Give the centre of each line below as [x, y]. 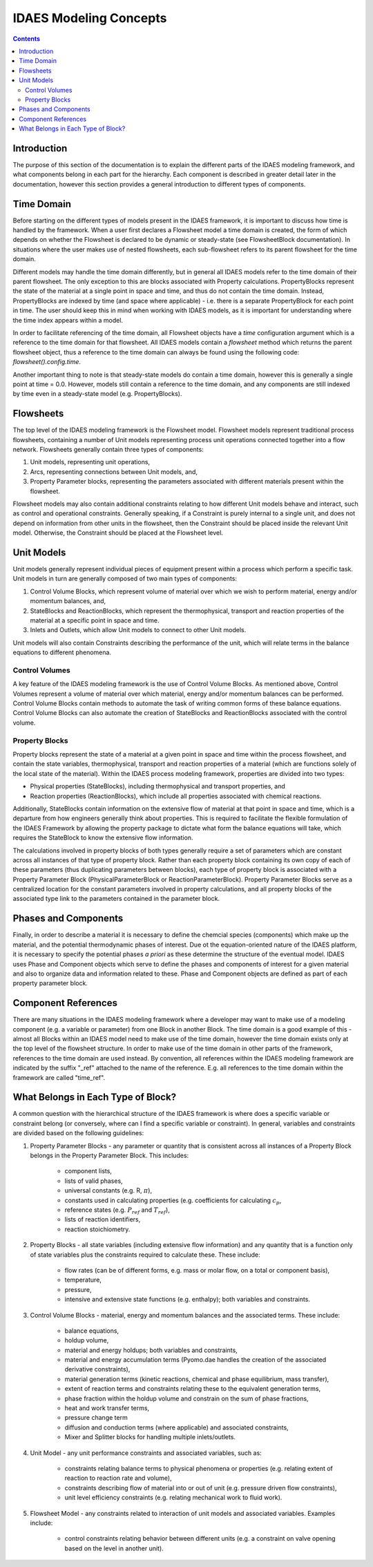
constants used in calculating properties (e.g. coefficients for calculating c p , [173, 1201]
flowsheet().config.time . [47, 362]
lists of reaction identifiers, [103, 1219]
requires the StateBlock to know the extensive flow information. [103, 838]
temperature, [83, 1280]
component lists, [88, 1171]
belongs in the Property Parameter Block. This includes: [109, 1156]
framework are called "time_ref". [59, 1077]
